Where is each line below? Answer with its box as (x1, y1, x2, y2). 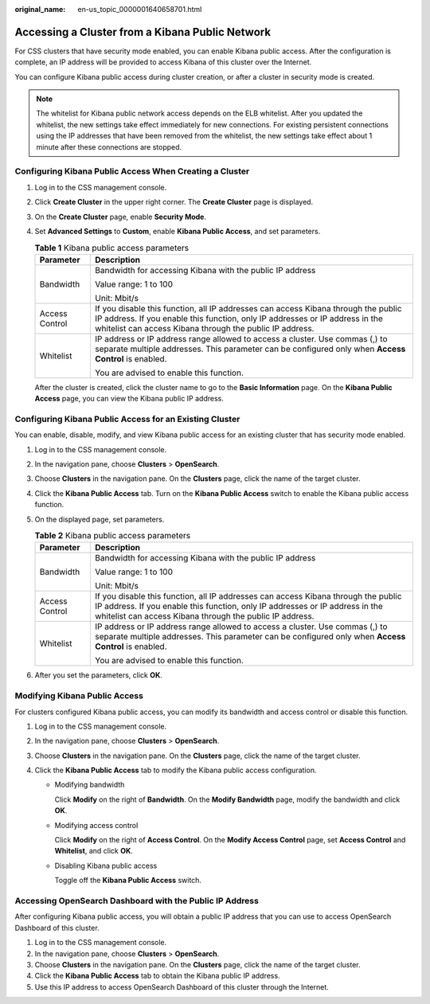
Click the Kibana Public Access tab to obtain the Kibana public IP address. (34, 971, 280, 981)
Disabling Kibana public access (54, 861, 158, 870)
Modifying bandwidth (54, 780, 125, 790)
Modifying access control (54, 820, 139, 830)
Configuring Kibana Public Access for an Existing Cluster (14, 413, 240, 424)
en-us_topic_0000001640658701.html (77, 5, 202, 14)
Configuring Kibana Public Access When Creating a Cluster (14, 166, 250, 177)
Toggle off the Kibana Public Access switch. (54, 876, 202, 885)
